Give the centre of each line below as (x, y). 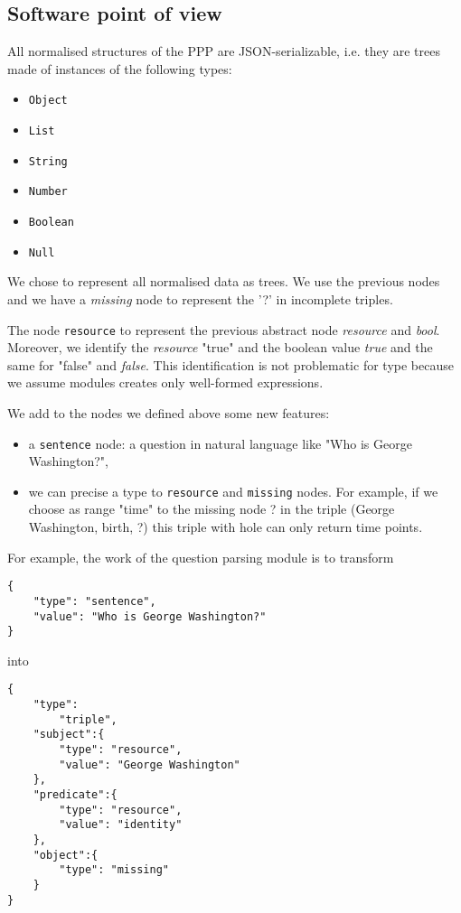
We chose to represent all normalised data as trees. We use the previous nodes (224, 281)
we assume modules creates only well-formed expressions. (165, 382)
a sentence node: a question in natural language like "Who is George (220, 443)
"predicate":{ (75, 795)
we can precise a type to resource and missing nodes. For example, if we (233, 491)
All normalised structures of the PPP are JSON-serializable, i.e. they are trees (224, 51)
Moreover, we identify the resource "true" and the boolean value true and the (220, 347)
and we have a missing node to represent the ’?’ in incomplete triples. (200, 298)
